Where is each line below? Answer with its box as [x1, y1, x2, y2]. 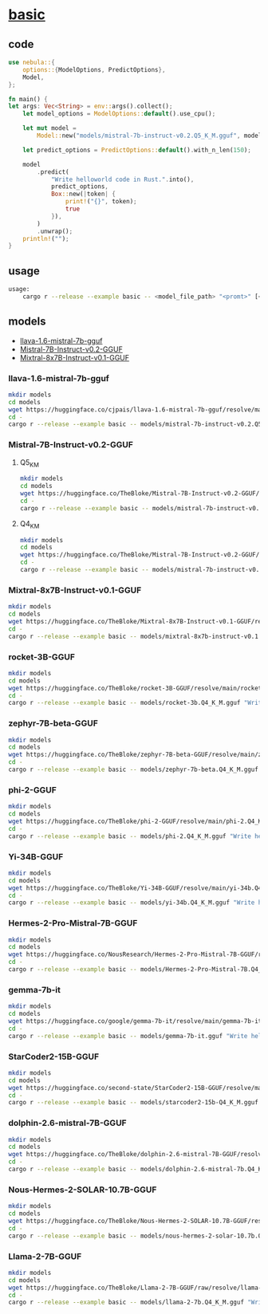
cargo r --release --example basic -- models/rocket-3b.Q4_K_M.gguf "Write [8, 699, 266, 707]
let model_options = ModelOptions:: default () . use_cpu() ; [22, 110, 216, 118]
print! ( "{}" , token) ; [65, 198, 137, 206]
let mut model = [22, 124, 77, 132]
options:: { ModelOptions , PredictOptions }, [22, 65, 166, 73]
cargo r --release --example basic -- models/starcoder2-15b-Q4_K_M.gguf [8, 1099, 259, 1107]
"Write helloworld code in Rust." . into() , [50, 175, 195, 183]
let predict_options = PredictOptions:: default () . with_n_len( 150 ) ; [22, 146, 251, 154]
